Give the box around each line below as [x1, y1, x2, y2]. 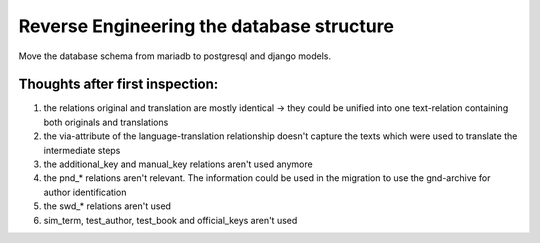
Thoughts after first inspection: [18, 76, 219, 93]
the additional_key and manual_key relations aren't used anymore [43, 158, 314, 170]
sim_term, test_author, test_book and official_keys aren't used [43, 214, 298, 226]
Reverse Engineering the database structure [18, 15, 395, 37]
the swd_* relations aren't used [43, 200, 172, 212]
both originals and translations [43, 116, 169, 128]
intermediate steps [43, 144, 121, 156]
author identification [43, 186, 127, 198]
